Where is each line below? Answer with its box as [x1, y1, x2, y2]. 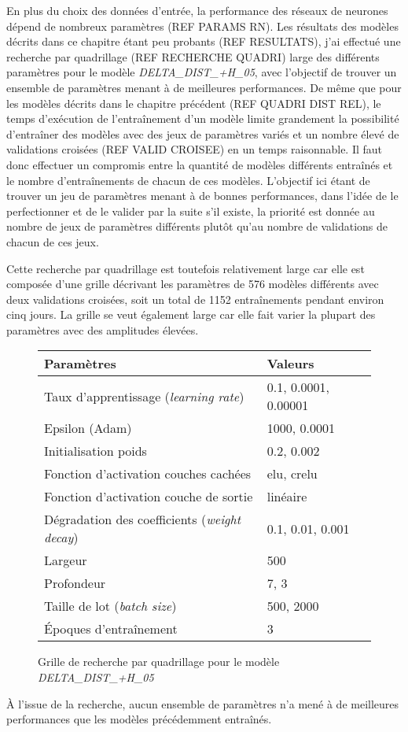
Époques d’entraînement [44, 619, 178, 638]
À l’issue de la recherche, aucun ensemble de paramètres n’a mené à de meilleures [6, 695, 399, 712]
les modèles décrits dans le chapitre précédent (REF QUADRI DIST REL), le [6, 94, 381, 111]
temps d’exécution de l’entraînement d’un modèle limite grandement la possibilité [6, 110, 399, 127]
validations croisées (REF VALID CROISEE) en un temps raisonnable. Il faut [6, 141, 383, 157]
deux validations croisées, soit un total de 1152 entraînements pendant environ [6, 290, 384, 307]
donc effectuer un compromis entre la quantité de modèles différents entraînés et [6, 156, 393, 172]
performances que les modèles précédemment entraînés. [6, 711, 272, 727]
